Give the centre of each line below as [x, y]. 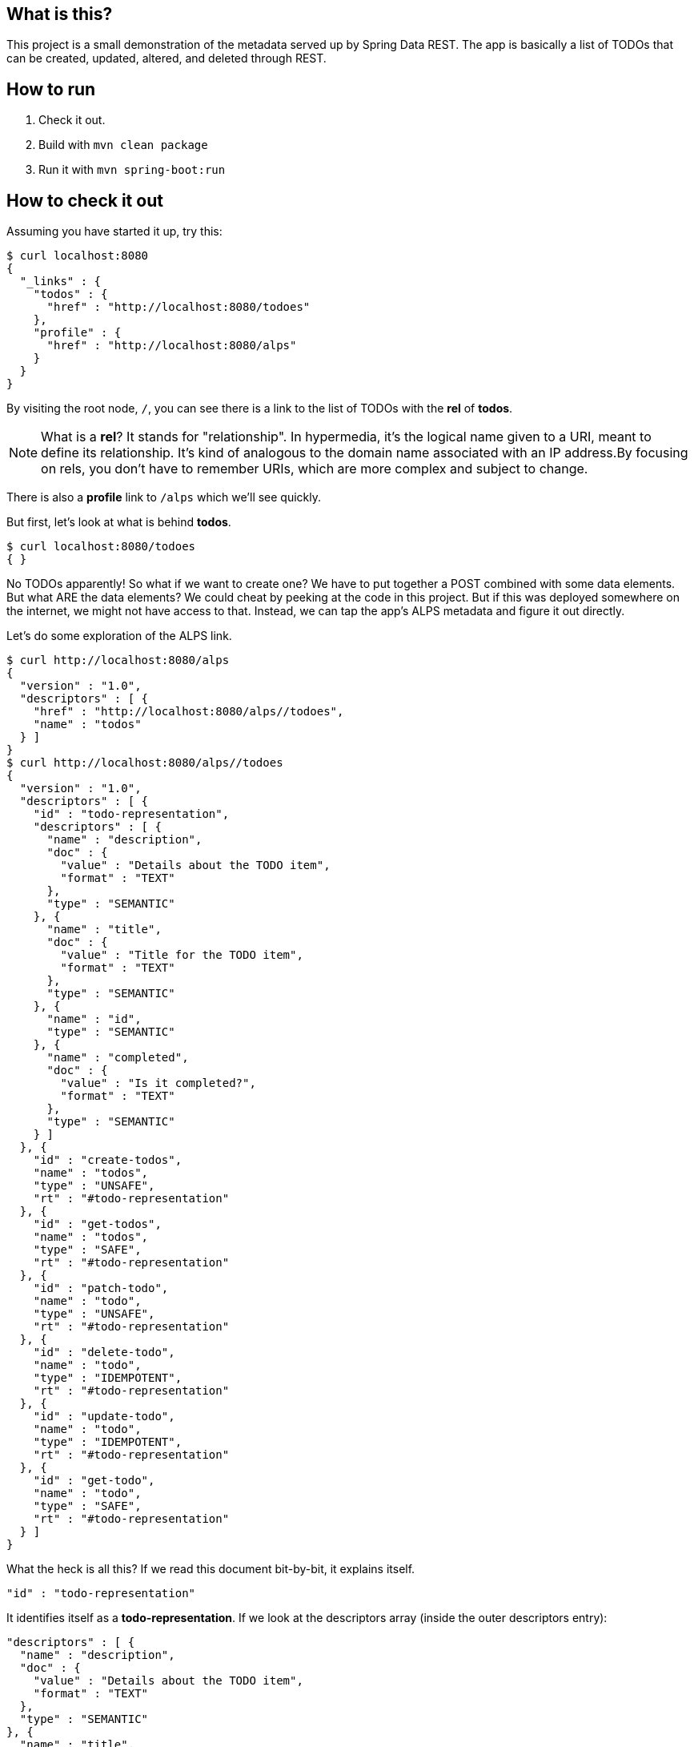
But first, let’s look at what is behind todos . [119, 522]
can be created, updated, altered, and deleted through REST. [166, 58]
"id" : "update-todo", [104, 1417]
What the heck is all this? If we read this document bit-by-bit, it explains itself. [211, 1569]
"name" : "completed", [118, 1058]
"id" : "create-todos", [108, 1160]
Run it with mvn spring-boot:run [132, 170]
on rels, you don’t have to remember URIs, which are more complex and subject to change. [315, 469]
